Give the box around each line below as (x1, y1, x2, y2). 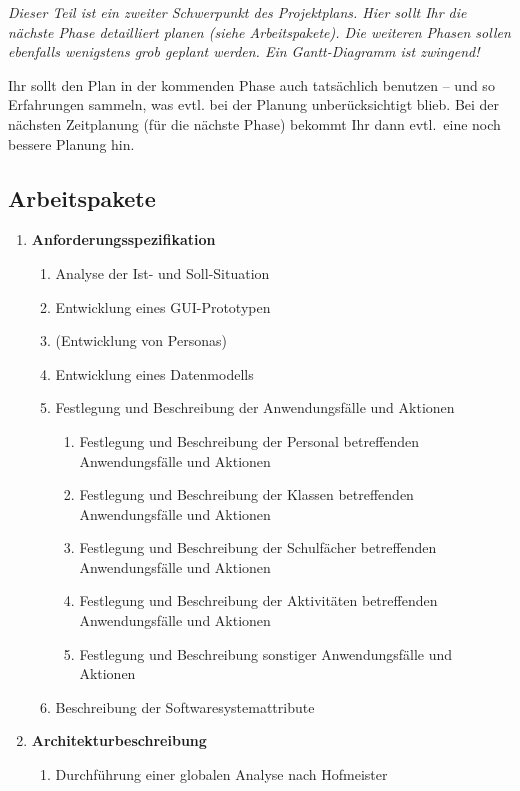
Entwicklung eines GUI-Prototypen (55, 296, 271, 317)
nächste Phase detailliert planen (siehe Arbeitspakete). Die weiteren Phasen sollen (8, 21, 511, 42)
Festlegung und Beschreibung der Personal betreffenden (79, 430, 420, 451)
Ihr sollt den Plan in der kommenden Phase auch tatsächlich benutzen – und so (8, 74, 495, 95)
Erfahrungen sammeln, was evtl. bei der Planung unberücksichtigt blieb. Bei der (8, 94, 500, 115)
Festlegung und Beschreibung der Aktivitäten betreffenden (79, 590, 438, 611)
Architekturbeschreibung (31, 730, 207, 751)
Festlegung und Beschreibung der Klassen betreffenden (79, 484, 414, 505)
